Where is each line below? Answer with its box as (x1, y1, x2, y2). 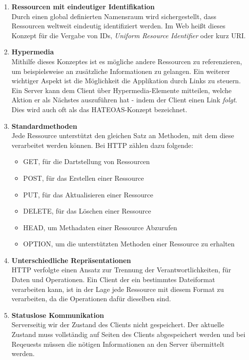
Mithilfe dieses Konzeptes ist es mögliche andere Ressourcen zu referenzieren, (11, 56, 242, 66)
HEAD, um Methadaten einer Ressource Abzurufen (23, 222, 177, 232)
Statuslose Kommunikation (11, 310, 104, 320)
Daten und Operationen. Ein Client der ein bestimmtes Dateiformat (11, 274, 215, 285)
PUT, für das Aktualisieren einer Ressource (23, 189, 153, 199)
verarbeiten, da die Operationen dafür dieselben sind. (11, 293, 171, 304)
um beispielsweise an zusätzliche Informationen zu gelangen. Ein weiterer (11, 66, 230, 76)
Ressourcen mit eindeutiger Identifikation (11, 1, 155, 11)
